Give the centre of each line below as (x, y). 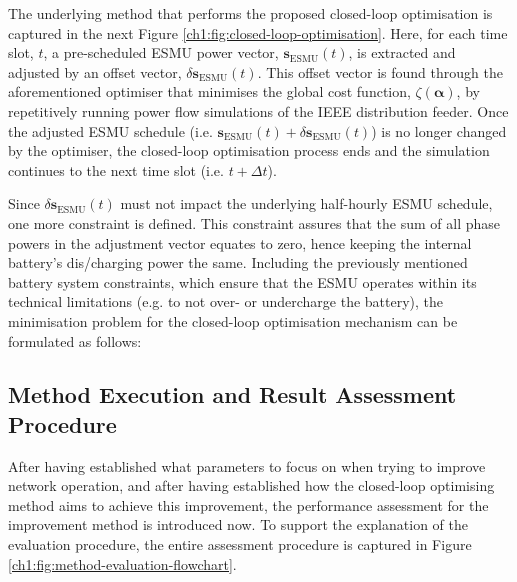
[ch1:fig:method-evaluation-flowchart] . (122, 563)
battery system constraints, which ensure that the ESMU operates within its (242, 281)
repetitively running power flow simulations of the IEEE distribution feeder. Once (258, 110)
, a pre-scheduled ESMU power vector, (161, 52)
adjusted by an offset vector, (95, 71)
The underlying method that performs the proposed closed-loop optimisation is (250, 13)
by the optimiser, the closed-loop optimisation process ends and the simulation (249, 150)
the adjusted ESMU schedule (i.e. (110, 130)
